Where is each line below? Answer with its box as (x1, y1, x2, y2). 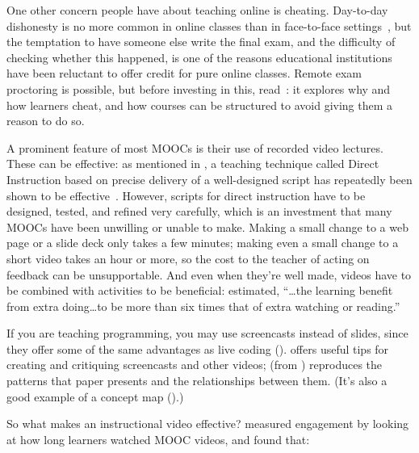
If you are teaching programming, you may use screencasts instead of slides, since (6, 325, 409, 342)
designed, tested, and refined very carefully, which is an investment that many (6, 203, 392, 220)
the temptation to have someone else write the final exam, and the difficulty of (6, 33, 396, 50)
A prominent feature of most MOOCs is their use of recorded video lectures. (6, 139, 383, 156)
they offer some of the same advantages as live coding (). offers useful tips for (6, 340, 389, 357)
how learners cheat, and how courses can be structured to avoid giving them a (6, 96, 393, 113)
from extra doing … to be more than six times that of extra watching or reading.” (6, 297, 400, 314)
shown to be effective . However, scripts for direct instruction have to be (6, 187, 366, 203)
